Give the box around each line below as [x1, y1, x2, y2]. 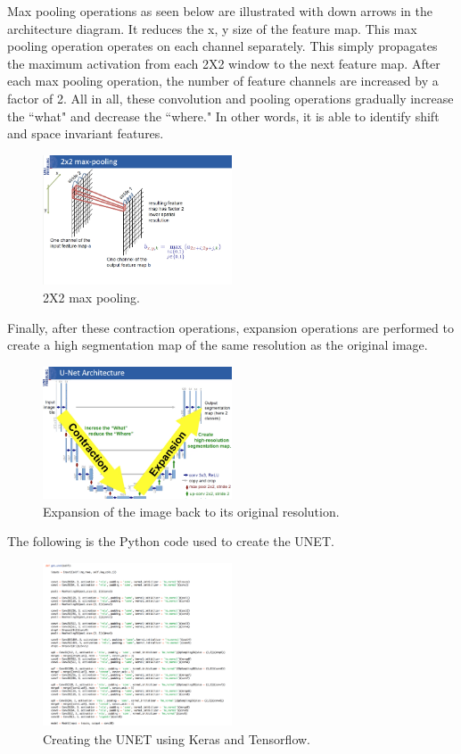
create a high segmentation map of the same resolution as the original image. [7, 336, 428, 354]
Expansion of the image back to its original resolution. [43, 501, 340, 520]
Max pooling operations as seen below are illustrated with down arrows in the [7, 2, 432, 20]
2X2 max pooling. [43, 287, 140, 306]
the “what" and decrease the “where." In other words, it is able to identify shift [7, 106, 440, 125]
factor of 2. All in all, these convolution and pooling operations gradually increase [7, 88, 454, 107]
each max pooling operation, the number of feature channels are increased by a [7, 71, 439, 90]
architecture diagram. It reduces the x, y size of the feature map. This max [7, 19, 417, 37]
